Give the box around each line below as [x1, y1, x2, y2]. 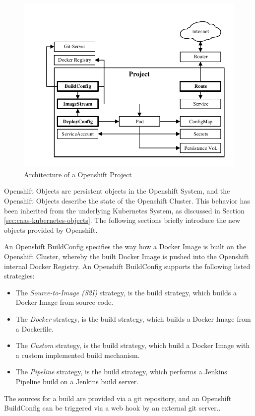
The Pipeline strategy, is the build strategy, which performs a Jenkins [15, 366, 227, 377]
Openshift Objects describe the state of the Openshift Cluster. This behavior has [4, 196, 250, 206]
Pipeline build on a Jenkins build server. [15, 376, 139, 386]
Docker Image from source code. [15, 297, 114, 307]
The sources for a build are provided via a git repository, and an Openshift [4, 393, 232, 403]
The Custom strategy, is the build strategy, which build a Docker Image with [15, 340, 250, 350]
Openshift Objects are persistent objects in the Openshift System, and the [4, 186, 230, 196]
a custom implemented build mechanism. [15, 349, 140, 360]
